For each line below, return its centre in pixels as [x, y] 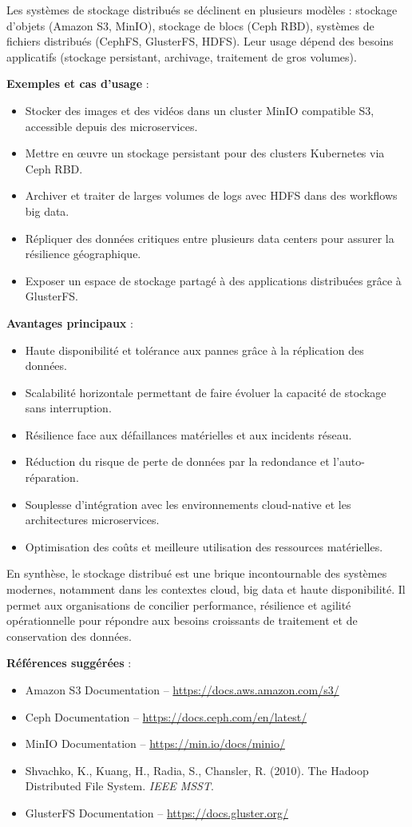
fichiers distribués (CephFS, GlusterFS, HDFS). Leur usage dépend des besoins [200, 41]
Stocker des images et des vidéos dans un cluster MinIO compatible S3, [200, 110]
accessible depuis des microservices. [111, 126]
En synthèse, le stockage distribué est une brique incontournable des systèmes [197, 573]
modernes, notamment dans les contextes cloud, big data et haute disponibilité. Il [206, 589]
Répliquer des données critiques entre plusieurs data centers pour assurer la [210, 238]
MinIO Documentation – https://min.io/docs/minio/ [155, 744]
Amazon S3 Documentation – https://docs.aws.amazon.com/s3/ [182, 690]
